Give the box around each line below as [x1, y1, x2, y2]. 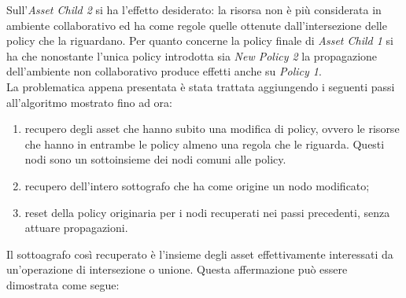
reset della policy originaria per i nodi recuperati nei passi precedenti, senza [24, 204, 390, 220]
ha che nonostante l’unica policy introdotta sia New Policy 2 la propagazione [6, 47, 378, 64]
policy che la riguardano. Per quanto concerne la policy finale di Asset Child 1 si [6, 32, 393, 49]
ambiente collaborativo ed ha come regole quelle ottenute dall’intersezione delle [6, 17, 387, 33]
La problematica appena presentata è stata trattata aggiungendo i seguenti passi [6, 78, 395, 94]
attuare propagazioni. [24, 219, 128, 236]
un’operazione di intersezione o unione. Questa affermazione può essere [6, 261, 348, 278]
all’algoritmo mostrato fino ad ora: [6, 94, 172, 110]
